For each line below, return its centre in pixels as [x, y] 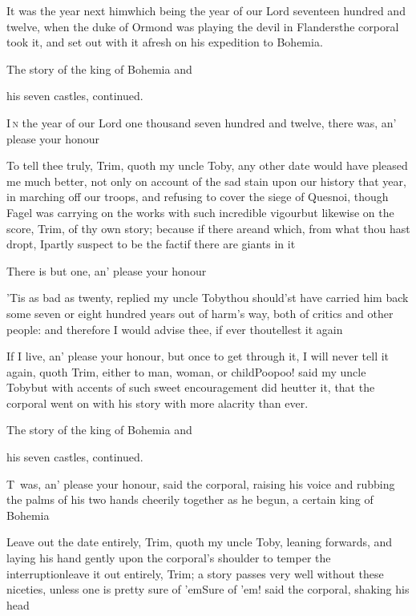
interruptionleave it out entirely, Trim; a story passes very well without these [195, 573]
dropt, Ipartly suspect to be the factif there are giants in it [151, 244]
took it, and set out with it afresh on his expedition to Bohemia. [165, 42]
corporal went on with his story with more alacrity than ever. [158, 403]
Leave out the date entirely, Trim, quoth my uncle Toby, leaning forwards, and [200, 542]
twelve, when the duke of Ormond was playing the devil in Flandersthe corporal [203, 26]
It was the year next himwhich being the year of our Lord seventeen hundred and [206, 10]
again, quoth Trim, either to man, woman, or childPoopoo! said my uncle [186, 371]
